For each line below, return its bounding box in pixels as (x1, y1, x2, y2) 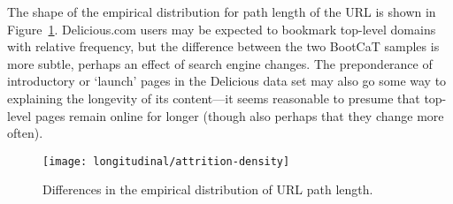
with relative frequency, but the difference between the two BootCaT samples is (7, 37, 440, 56)
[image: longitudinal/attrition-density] (42, 155, 290, 168)
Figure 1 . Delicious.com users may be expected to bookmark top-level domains (7, 19, 436, 38)
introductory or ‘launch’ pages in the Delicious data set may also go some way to (7, 72, 447, 90)
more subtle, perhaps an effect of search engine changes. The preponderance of (7, 54, 433, 72)
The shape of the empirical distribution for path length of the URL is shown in (7, 3, 436, 20)
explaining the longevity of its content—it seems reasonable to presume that (7, 88, 420, 107)
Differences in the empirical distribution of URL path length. (42, 180, 373, 199)
